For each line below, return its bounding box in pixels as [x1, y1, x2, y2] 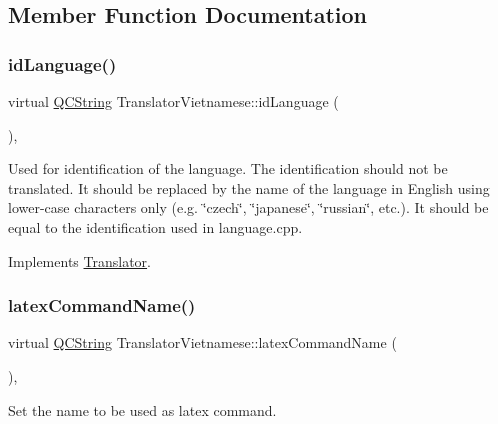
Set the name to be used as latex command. [8, 399, 277, 420]
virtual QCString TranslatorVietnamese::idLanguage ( [8, 91, 339, 111]
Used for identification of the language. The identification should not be [8, 158, 448, 179]
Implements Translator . [8, 250, 151, 271]
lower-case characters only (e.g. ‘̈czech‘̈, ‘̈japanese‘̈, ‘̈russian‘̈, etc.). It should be [8, 197, 489, 218]
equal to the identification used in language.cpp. [8, 216, 303, 237]
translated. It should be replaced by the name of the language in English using [8, 177, 490, 198]
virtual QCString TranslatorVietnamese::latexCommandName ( [8, 332, 397, 353]
